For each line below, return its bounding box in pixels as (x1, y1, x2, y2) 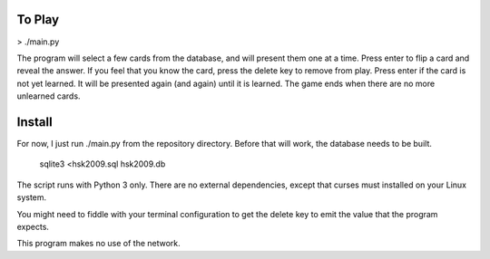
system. (16, 192, 47, 203)
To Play (16, 12, 60, 27)
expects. (16, 221, 50, 232)
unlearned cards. (16, 91, 81, 101)
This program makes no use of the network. (16, 238, 181, 249)
